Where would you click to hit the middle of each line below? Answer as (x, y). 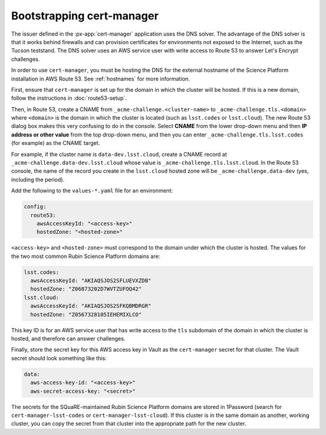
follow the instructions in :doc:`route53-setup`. (69, 98)
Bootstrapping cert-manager (85, 16)
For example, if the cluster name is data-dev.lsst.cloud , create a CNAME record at (119, 154)
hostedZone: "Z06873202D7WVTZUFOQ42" (86, 289)
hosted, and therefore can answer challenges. (69, 339)
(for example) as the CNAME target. (56, 143)
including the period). (38, 179)
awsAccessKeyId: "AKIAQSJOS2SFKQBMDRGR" (91, 306)
